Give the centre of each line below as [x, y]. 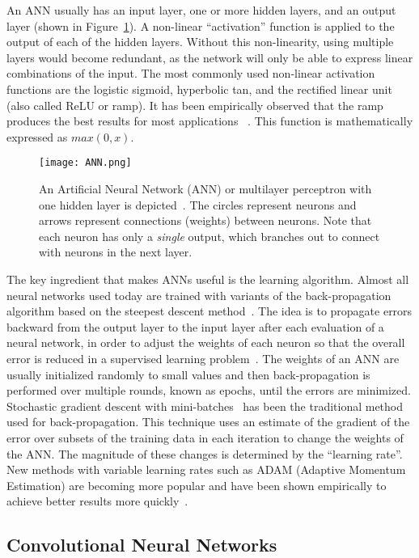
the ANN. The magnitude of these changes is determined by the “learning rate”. [205, 453]
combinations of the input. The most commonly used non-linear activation [191, 73]
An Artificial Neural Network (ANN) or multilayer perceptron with [205, 188]
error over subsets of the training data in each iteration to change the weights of [205, 437]
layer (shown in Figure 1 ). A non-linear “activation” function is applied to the [201, 25]
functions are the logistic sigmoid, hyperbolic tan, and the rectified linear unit [199, 89]
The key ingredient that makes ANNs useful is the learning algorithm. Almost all [208, 279]
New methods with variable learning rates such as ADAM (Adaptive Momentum [206, 469]
